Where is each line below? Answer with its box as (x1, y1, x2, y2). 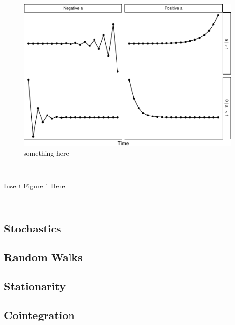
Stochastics (4, 221, 61, 236)
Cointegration (4, 307, 75, 322)
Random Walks (4, 250, 83, 265)
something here (23, 147, 69, 158)
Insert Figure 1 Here (4, 180, 65, 190)
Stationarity (4, 279, 66, 294)
